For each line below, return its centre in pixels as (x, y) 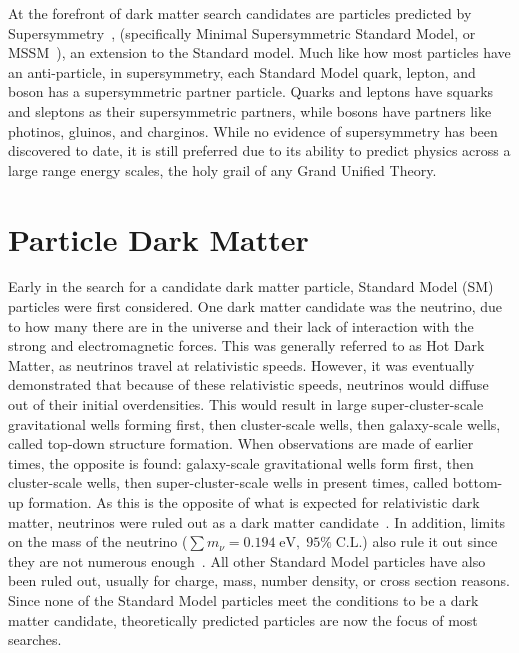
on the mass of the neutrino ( (98, 541)
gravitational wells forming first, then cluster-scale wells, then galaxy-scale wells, (254, 423)
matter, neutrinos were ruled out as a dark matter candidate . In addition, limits (257, 521)
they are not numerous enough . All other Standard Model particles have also (247, 560)
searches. (35, 639)
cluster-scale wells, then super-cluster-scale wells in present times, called (228, 482)
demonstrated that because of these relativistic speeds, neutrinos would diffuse (248, 384)
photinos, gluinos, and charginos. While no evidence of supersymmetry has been (253, 130)
